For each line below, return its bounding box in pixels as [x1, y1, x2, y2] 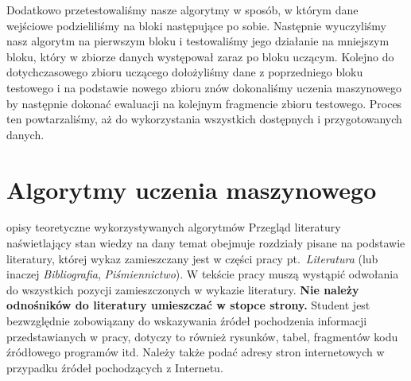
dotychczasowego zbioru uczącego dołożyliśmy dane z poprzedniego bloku [6, 64, 363, 80]
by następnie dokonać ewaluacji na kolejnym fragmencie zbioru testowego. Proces [6, 95, 402, 111]
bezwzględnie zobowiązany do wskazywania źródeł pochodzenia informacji [6, 313, 367, 329]
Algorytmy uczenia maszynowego [6, 173, 377, 205]
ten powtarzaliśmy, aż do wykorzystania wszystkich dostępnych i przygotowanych [6, 111, 402, 127]
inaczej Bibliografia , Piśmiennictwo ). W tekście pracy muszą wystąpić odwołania [6, 266, 399, 282]
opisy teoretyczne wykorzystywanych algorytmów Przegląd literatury [6, 219, 341, 235]
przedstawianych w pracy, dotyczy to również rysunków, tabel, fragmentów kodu [6, 328, 398, 344]
